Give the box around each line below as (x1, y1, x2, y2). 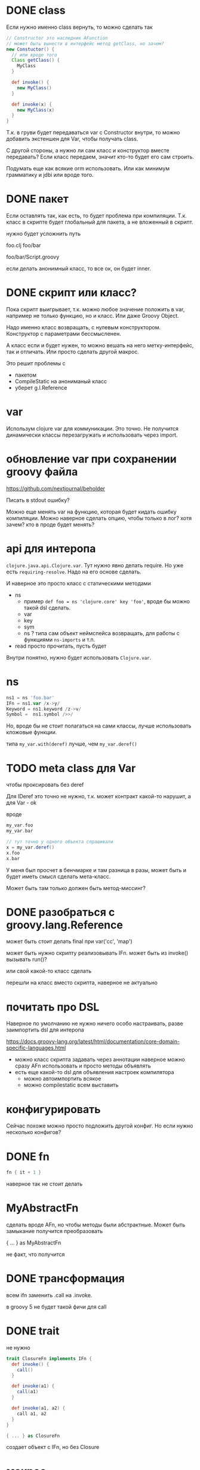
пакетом (14, 371, 37, 378)
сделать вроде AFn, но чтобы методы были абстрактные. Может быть (6, 1221, 186, 1228)
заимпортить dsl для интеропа (6, 1026, 85, 1033)
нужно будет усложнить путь (6, 230, 81, 238)
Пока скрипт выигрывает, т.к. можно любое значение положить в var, (6, 306, 185, 313)
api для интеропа (6, 542, 96, 555)
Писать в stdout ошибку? (6, 496, 70, 504)
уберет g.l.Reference (14, 384, 67, 392)
